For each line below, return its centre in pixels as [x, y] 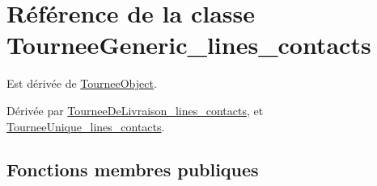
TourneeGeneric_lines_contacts [189, 45]
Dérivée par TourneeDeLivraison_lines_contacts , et [135, 110]
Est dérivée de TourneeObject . [82, 83]
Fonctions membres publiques [133, 169]
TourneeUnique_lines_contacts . [86, 126]
